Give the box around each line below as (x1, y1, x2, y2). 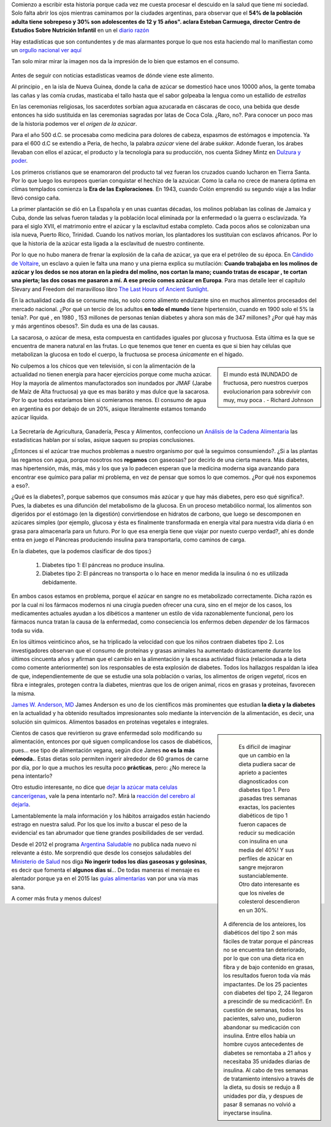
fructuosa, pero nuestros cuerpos (223, 379, 309, 387)
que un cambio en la (238, 752, 291, 759)
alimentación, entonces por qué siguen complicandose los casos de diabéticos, (11, 738, 213, 745)
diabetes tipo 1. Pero (238, 786, 291, 794)
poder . (11, 157, 28, 165)
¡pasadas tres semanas (238, 795, 297, 802)
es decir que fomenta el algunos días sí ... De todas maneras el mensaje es (11, 866, 200, 873)
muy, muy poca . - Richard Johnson (223, 397, 314, 404)
